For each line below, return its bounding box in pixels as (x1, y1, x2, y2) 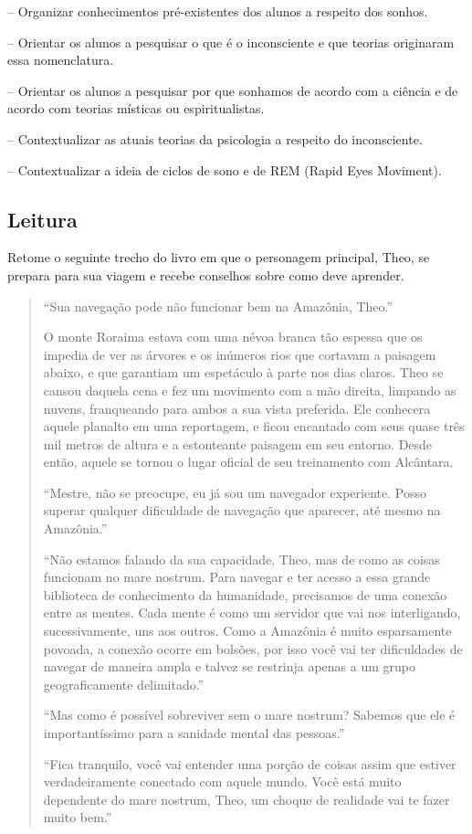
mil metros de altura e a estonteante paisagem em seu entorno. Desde (43, 434, 433, 453)
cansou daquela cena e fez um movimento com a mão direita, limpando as (43, 380, 456, 399)
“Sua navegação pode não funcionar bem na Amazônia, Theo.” (43, 296, 393, 315)
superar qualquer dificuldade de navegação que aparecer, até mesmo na (43, 501, 441, 520)
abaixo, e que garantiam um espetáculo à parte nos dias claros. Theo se (43, 363, 444, 382)
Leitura (7, 205, 78, 233)
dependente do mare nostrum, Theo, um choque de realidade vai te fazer (43, 789, 450, 808)
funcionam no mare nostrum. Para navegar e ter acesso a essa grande (43, 567, 431, 586)
